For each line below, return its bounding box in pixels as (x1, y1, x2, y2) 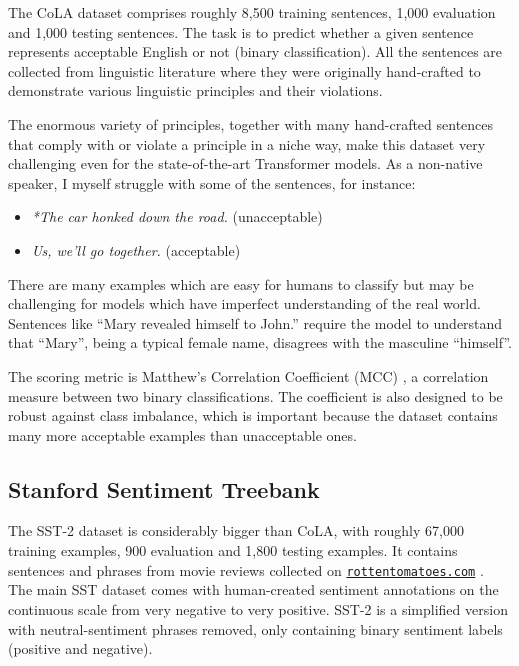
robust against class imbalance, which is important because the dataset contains (8, 405, 498, 426)
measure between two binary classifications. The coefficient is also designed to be (8, 385, 503, 406)
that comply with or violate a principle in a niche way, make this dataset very (8, 133, 486, 154)
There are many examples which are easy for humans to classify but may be (8, 273, 474, 294)
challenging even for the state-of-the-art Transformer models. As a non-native (8, 153, 483, 174)
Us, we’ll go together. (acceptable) (31, 239, 241, 260)
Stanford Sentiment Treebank (8, 473, 320, 504)
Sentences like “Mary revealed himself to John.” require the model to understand (8, 312, 503, 333)
